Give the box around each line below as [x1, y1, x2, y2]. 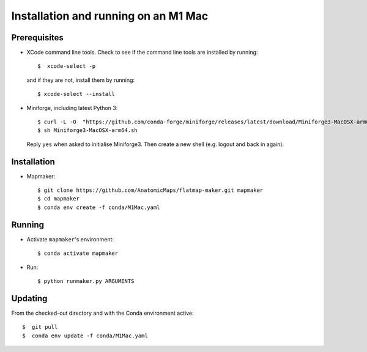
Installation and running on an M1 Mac [11, 9, 209, 23]
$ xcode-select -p [37, 63, 96, 70]
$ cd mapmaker [37, 196, 80, 202]
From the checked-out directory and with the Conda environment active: [11, 309, 194, 317]
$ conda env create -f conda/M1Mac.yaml [37, 204, 160, 211]
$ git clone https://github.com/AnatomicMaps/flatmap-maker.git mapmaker [37, 187, 264, 194]
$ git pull [22, 324, 58, 331]
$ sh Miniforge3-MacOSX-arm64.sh [37, 127, 138, 134]
